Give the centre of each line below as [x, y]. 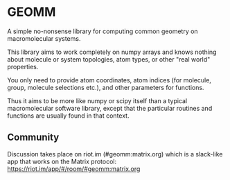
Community [33, 137]
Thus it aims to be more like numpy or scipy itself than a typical [97, 100]
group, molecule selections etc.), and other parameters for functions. [106, 87]
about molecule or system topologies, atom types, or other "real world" [109, 59]
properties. [23, 66]
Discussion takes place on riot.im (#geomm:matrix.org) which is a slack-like [115, 154]
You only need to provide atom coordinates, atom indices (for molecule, [109, 80]
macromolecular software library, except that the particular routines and [110, 108]
